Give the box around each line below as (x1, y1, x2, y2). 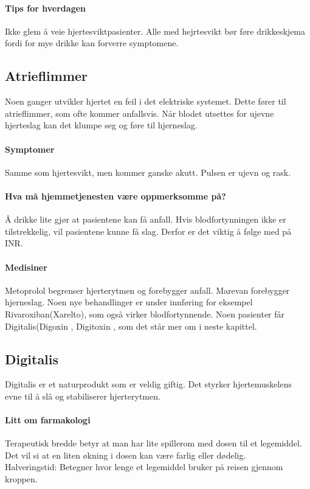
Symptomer (5, 142, 55, 155)
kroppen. (5, 473, 38, 485)
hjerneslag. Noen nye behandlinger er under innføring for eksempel (5, 296, 253, 308)
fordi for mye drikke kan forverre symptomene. (5, 36, 179, 49)
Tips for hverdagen (5, 1, 86, 14)
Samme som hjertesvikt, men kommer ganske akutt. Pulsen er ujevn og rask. (5, 165, 291, 178)
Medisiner (5, 260, 47, 273)
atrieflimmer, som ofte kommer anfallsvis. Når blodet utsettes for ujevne (5, 106, 274, 119)
